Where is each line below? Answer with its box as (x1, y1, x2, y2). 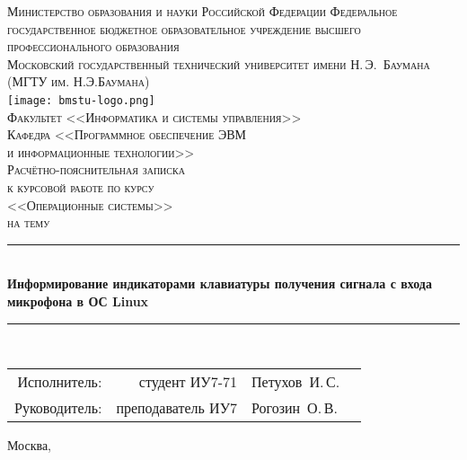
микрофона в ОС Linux (7, 291, 149, 310)
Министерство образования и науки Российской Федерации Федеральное (7, 2, 398, 20)
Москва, (7, 436, 51, 455)
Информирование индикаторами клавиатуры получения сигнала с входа (7, 274, 432, 293)
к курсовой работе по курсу (7, 178, 154, 196)
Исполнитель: (17, 371, 102, 393)
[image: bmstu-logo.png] (7, 93, 155, 107)
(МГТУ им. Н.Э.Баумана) (7, 72, 150, 91)
